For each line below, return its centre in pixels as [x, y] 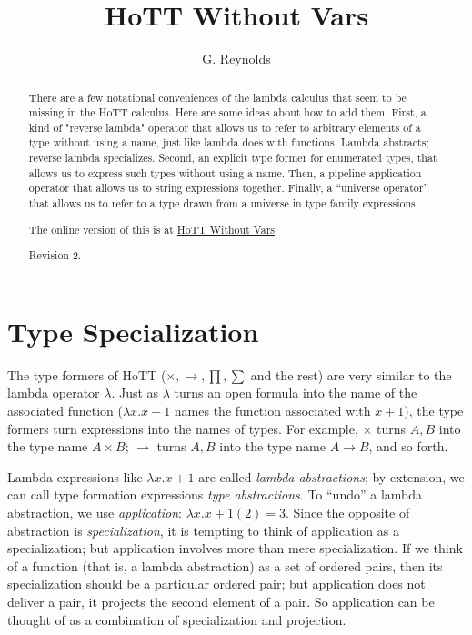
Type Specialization [133, 331]
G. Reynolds [236, 59]
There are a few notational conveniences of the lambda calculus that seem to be [217, 97]
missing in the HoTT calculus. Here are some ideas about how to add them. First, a [227, 112]
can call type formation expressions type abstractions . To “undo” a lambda [215, 494]
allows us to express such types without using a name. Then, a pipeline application [225, 172]
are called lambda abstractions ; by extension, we [331, 476]
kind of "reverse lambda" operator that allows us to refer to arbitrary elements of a [225, 127]
